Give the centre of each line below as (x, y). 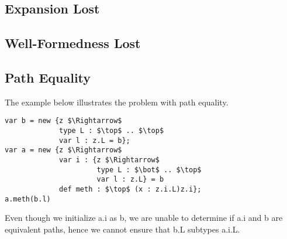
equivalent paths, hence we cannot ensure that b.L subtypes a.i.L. (122, 229)
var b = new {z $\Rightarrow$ (63, 121)
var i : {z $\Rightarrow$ (109, 160)
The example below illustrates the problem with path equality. (117, 102)
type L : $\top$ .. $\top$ (112, 131)
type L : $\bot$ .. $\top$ (149, 170)
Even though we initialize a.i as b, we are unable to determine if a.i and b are (144, 218)
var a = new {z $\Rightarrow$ (63, 150)
